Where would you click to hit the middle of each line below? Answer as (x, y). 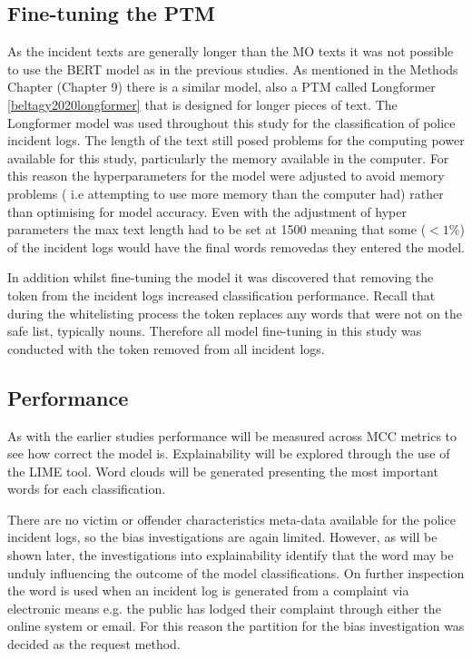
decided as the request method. (94, 644)
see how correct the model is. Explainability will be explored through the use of (229, 453)
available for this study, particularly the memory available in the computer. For (228, 157)
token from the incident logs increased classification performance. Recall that (221, 295)
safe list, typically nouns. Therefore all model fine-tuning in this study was (215, 331)
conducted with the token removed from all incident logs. (166, 348)
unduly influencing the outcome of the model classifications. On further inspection (236, 572)
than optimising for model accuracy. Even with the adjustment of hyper (207, 211)
